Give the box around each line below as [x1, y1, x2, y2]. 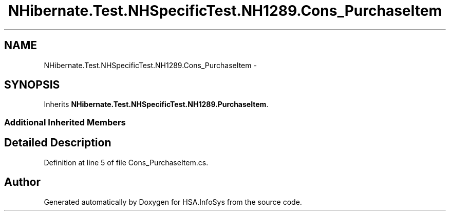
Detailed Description [4, 136, 111, 149]
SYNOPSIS [4, 78, 60, 92]
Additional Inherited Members [4, 117, 126, 127]
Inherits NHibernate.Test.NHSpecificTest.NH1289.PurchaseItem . [44, 100, 269, 109]
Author [4, 176, 41, 189]
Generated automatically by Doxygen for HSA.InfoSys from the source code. [44, 197, 302, 206]
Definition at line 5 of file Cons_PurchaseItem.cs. [44, 158, 209, 167]
